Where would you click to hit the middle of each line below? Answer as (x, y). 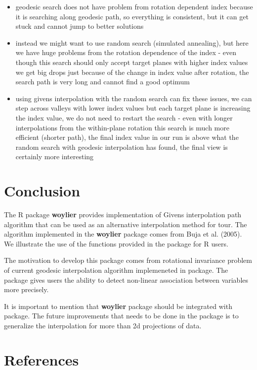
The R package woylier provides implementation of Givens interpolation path (123, 215)
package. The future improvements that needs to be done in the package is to (121, 316)
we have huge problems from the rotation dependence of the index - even (126, 52)
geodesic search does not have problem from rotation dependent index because (134, 6)
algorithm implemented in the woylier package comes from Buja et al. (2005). (123, 234)
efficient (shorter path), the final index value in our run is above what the (127, 137)
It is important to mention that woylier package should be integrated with (118, 306)
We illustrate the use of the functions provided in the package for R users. (116, 243)
